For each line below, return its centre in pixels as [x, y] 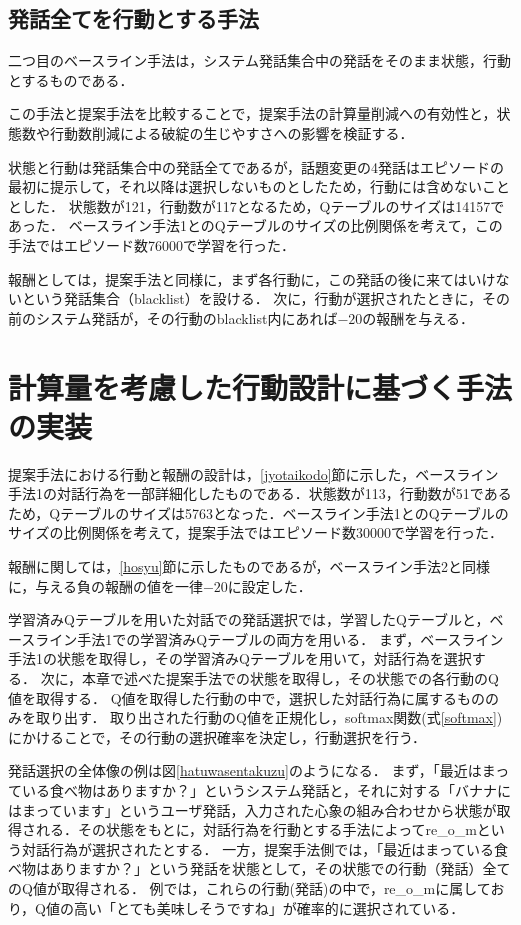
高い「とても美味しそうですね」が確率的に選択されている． [269, 907]
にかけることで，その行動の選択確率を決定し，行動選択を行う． [217, 736]
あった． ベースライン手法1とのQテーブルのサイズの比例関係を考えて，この [255, 225]
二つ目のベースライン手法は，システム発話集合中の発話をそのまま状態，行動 [259, 60]
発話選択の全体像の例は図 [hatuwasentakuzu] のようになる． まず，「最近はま [252, 770]
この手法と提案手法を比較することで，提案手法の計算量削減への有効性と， [252, 113]
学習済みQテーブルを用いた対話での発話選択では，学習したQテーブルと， [249, 619]
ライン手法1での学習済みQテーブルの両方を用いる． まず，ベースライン [269, 638]
